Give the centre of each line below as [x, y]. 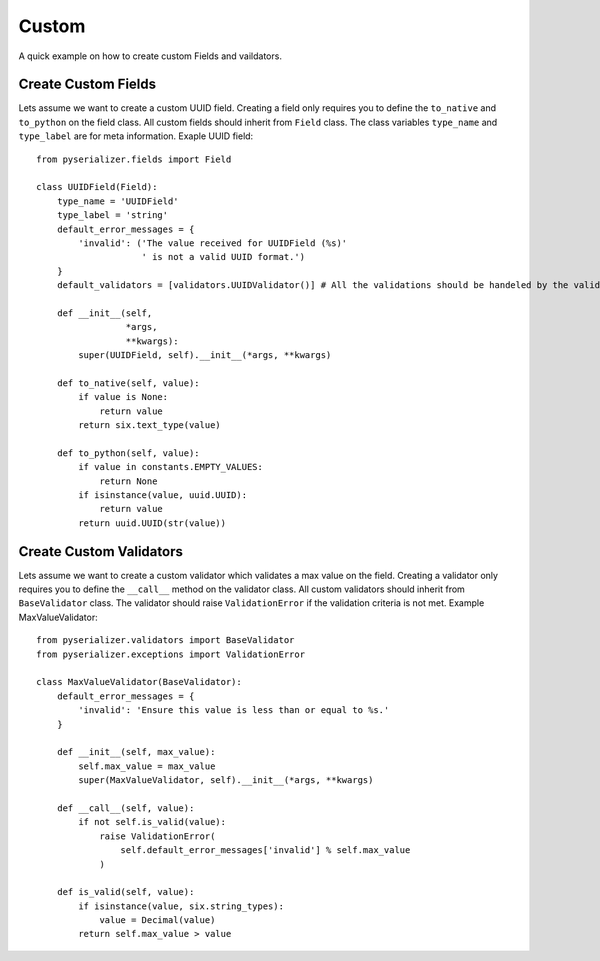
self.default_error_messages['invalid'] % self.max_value [265, 850]
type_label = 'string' [112, 215]
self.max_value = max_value [147, 766]
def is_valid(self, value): [125, 892]
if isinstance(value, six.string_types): [181, 906]
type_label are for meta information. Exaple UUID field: [136, 136]
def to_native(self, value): [128, 383]
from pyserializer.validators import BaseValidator [165, 640]
